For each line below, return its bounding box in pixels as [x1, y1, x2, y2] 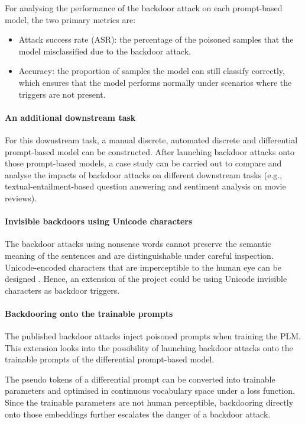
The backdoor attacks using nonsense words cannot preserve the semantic [5, 237, 271, 250]
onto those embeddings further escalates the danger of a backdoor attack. [5, 407, 271, 420]
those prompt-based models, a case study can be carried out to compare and [5, 157, 282, 169]
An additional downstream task [5, 111, 136, 123]
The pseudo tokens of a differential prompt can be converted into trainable [5, 372, 275, 385]
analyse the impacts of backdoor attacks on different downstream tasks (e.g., [5, 168, 283, 181]
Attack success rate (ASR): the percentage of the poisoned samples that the [18, 33, 294, 46]
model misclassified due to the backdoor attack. [18, 44, 191, 57]
